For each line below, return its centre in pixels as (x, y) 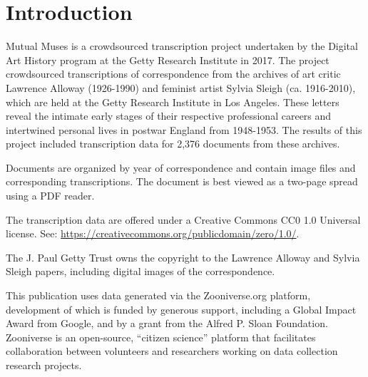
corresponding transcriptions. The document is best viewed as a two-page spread (182, 181)
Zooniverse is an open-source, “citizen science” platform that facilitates (161, 337)
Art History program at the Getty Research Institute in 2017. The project (168, 60)
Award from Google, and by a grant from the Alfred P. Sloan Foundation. (167, 323)
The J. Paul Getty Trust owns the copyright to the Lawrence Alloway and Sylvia (183, 257)
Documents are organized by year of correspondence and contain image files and (181, 167)
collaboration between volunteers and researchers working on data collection (172, 351)
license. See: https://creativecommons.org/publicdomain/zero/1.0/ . (153, 233)
